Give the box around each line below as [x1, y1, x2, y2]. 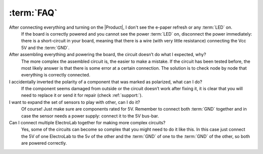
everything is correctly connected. [21, 72, 91, 78]
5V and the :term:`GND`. [21, 44, 70, 51]
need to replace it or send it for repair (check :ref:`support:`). [21, 93, 143, 98]
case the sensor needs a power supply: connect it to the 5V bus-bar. [21, 113, 159, 119]
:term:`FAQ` [9, 7, 58, 18]
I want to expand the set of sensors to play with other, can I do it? [9, 99, 140, 105]
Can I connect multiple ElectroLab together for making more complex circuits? [9, 120, 166, 126]
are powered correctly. [21, 140, 67, 146]
